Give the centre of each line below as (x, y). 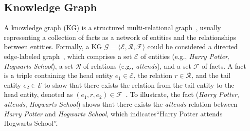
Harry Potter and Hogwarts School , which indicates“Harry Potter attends (113, 113)
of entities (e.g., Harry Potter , (185, 56)
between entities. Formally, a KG (53, 47)
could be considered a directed (193, 47)
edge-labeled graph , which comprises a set (68, 56)
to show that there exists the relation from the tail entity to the (139, 84)
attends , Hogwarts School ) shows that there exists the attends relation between (121, 103)
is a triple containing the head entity (59, 75)
